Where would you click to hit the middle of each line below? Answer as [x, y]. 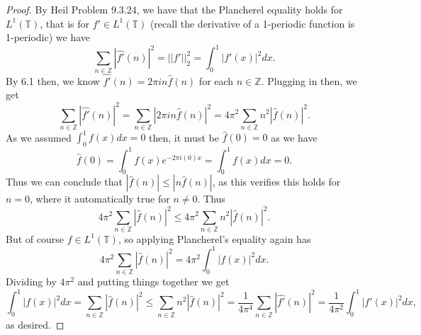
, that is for [64, 23]
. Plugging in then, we [309, 80]
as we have [294, 137]
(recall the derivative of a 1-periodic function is [252, 23]
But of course [35, 238]
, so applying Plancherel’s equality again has [214, 238]
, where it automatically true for [100, 199]
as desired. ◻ [35, 324]
